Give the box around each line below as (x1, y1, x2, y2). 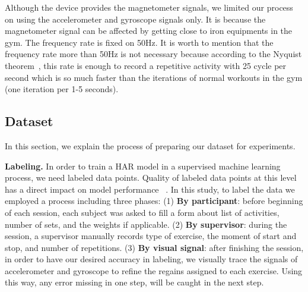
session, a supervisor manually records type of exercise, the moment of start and (5, 230, 297, 242)
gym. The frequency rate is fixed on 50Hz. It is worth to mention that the (5, 36, 274, 48)
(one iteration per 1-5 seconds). (5, 83, 119, 95)
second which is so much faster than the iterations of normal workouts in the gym (5, 71, 303, 83)
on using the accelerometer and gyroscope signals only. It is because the (5, 12, 266, 25)
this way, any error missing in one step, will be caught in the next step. (5, 276, 264, 288)
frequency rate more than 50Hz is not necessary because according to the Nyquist (5, 48, 302, 60)
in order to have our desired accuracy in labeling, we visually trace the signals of (5, 253, 298, 265)
